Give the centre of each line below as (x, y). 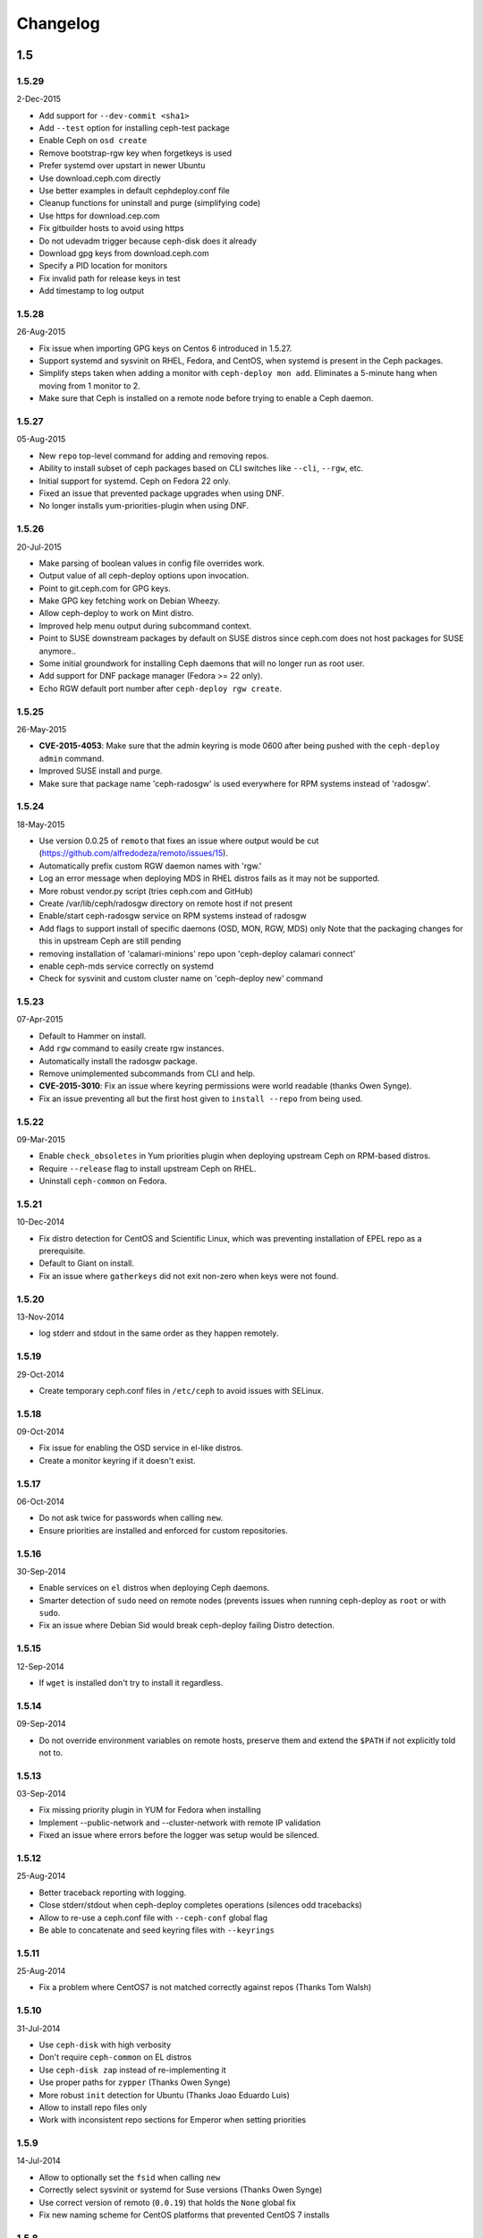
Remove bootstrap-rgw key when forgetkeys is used (136, 153)
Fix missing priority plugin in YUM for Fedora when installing (150, 1810)
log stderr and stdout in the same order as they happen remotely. (159, 1333)
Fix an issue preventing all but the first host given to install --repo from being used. (201, 1098)
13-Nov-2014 (40, 1317)
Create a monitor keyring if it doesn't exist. (117, 1460)
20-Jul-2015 (39, 547)
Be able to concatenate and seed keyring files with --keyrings (157, 1930)
